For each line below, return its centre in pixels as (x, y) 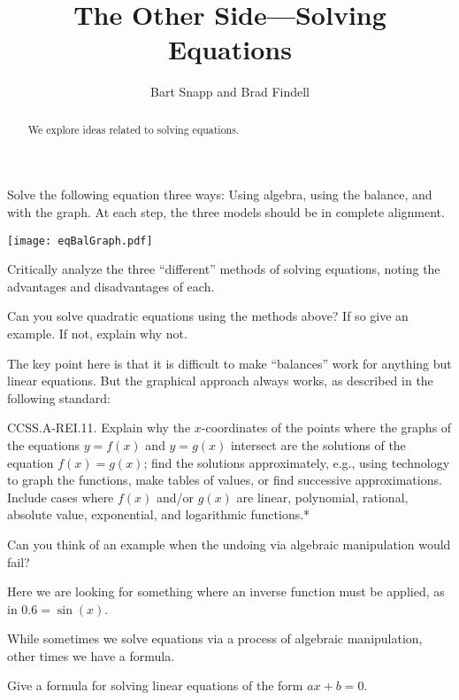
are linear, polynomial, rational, (322, 497)
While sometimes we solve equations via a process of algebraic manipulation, (215, 638)
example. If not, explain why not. (97, 333)
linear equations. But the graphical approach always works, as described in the (220, 381)
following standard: (59, 397)
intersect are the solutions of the (318, 444)
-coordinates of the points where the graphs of (326, 428)
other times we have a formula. (91, 655)
